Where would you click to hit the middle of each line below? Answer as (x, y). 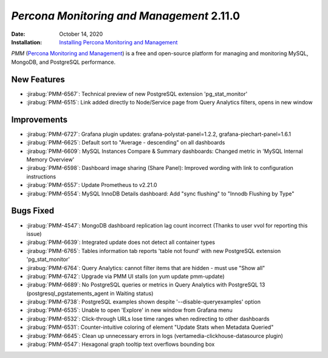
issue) (34, 234)
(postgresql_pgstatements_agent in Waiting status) (90, 293)
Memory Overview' (50, 160)
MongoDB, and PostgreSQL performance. (63, 62)
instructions (41, 177)
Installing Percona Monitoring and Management (118, 42)
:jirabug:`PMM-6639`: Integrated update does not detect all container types (121, 242)
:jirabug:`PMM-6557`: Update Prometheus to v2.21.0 (92, 185)
